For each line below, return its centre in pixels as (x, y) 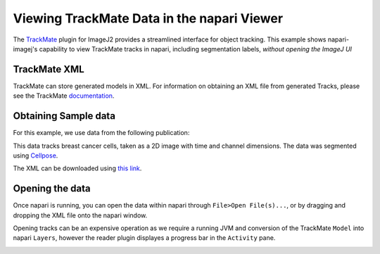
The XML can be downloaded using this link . (77, 168)
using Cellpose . (36, 155)
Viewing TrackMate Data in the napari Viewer (148, 18)
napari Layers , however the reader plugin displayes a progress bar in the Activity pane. (144, 238)
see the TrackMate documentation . (64, 96)
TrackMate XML (49, 69)
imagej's (25, 49)
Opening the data (52, 189)
